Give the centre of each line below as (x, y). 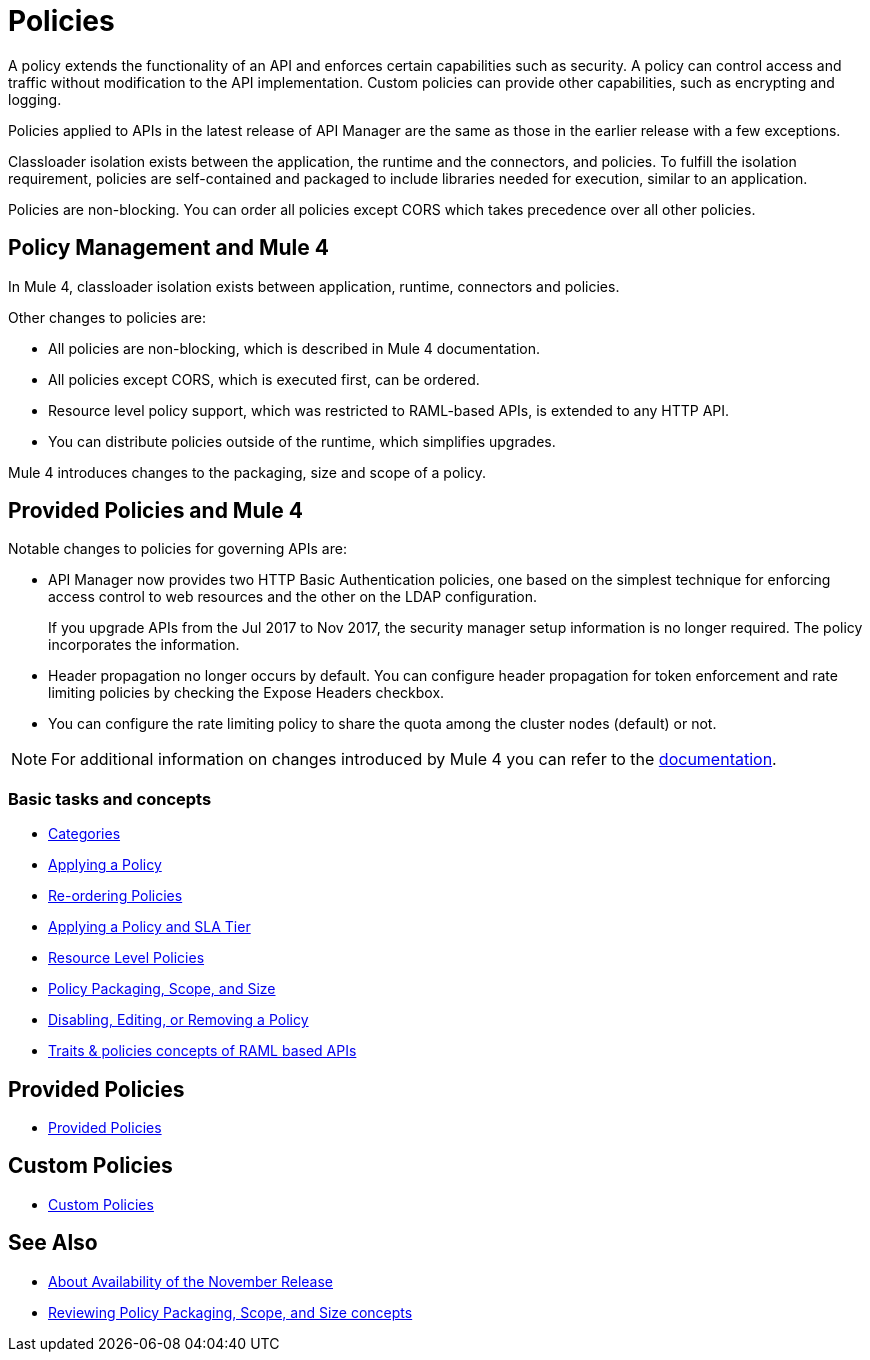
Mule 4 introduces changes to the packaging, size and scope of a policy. (247, 472)
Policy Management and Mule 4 (168, 248)
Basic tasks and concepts (110, 798)
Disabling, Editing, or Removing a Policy (178, 1020)
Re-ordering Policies (115, 896)
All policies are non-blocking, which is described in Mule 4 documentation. (294, 348)
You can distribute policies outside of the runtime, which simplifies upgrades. (302, 441)
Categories (84, 834)
